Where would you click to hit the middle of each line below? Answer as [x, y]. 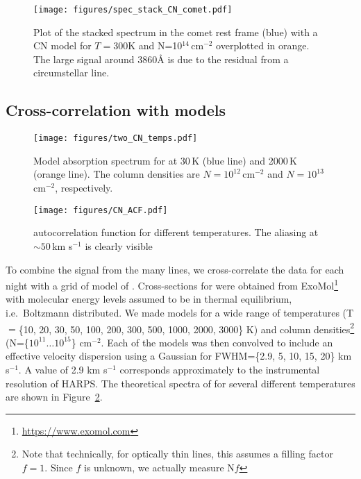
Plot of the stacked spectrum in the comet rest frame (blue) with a [176, 32]
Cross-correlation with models [116, 110]
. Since [59, 467]
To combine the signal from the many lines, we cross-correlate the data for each [175, 269]
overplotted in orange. [263, 45]
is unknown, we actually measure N [159, 467]
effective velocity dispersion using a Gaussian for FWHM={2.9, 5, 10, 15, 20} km [179, 356]
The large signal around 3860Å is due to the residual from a [161, 59]
